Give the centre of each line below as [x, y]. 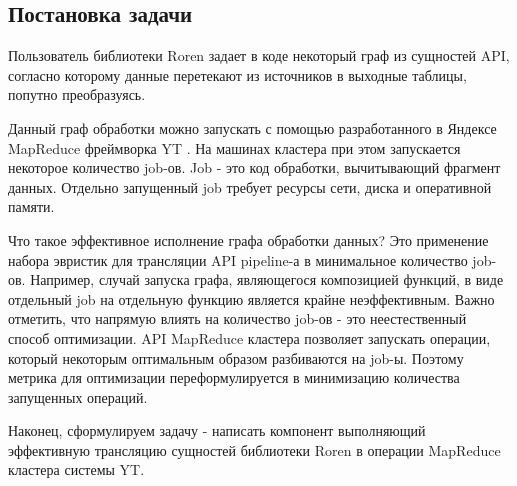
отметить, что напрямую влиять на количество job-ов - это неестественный [237, 318]
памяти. [31, 206]
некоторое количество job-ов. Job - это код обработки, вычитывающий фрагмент [254, 167]
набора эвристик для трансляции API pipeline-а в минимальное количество [238, 259]
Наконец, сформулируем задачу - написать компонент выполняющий [217, 430]
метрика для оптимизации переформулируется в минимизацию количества [234, 377]
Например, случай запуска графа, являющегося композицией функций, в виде [267, 279]
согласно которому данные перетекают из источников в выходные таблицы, [237, 74]
